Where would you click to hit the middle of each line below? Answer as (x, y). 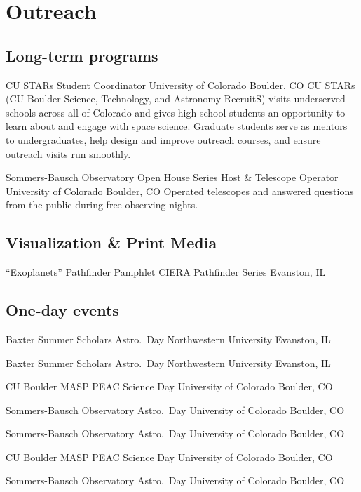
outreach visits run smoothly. (68, 153)
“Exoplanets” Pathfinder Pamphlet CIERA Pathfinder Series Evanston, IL (166, 272)
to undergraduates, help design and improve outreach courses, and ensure (163, 139)
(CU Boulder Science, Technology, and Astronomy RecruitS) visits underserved (176, 99)
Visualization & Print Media (111, 242)
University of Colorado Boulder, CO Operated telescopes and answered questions (180, 191)
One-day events (62, 310)
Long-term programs (82, 55)
